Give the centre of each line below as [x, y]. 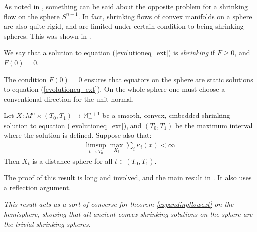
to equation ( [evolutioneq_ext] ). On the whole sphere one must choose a [115, 89]
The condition [25, 79]
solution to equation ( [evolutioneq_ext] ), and [73, 125]
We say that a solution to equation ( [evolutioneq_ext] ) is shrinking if [109, 53]
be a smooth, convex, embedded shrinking [166, 115]
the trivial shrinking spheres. [47, 223]
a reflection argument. [38, 187]
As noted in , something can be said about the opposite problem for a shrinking [126, 6]
